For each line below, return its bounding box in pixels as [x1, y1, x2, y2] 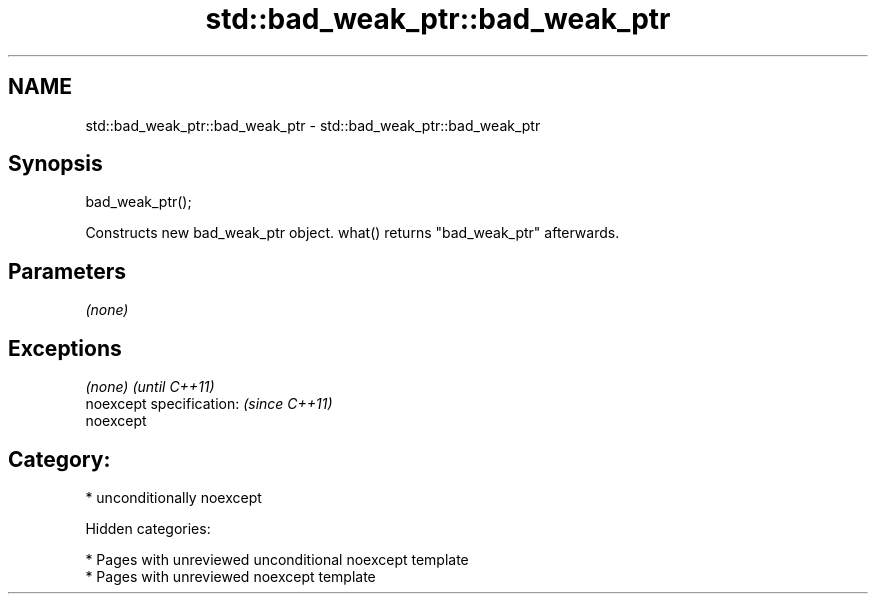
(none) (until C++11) [85, 378, 215, 396]
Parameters [8, 258, 126, 284]
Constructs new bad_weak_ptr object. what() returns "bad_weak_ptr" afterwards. [85, 224, 620, 242]
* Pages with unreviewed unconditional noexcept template [85, 550, 469, 568]
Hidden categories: [85, 519, 211, 537]
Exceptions [8, 335, 122, 361]
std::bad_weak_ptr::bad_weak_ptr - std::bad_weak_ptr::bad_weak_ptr [85, 116, 541, 134]
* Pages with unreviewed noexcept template [85, 567, 376, 585]
